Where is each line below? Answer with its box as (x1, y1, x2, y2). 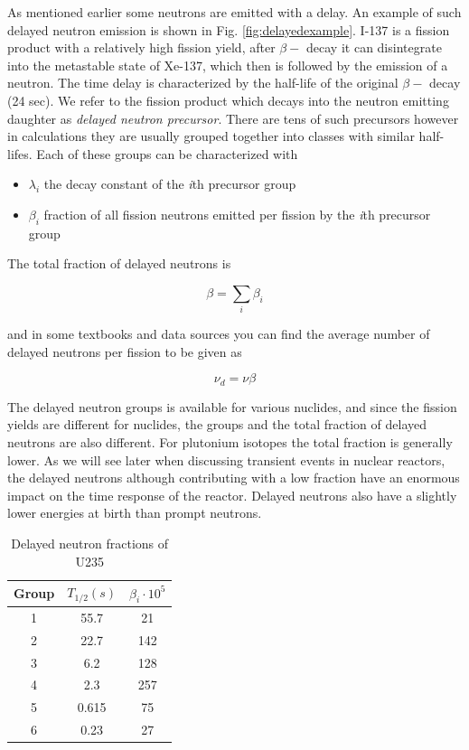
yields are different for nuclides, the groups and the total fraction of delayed (7, 415, 427, 434)
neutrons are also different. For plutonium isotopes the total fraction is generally (7, 433, 453, 452)
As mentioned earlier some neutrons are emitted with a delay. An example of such (7, 3, 462, 21)
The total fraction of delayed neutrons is (7, 254, 231, 273)
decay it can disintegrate (306, 38, 442, 57)
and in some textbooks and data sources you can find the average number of (7, 324, 430, 343)
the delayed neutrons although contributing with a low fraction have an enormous (7, 468, 460, 487)
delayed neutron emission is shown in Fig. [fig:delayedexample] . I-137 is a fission (7, 20, 450, 39)
